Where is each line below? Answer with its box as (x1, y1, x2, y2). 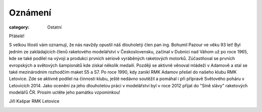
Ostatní (47, 24, 62, 30)
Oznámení (9, 7, 51, 18)
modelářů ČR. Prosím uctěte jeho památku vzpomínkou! (9, 90, 121, 96)
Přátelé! (9, 33, 25, 39)
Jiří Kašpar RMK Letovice (9, 98, 60, 104)
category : (9, 24, 30, 30)
